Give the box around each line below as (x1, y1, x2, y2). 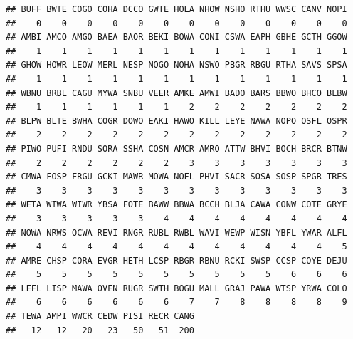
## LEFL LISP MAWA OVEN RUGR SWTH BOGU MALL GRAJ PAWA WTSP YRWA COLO (6, 283, 347, 293)
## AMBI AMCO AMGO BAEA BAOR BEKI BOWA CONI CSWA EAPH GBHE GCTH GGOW (6, 32, 347, 43)
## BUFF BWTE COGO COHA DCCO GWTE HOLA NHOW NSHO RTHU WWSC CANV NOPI (6, 4, 347, 14)
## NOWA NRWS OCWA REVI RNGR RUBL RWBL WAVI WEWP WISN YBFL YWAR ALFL (6, 227, 347, 238)
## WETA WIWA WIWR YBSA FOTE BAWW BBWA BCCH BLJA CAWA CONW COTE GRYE (6, 199, 347, 210)
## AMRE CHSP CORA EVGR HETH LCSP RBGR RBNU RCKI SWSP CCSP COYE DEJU (6, 255, 347, 266)
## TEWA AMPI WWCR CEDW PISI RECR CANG (6, 311, 194, 322)
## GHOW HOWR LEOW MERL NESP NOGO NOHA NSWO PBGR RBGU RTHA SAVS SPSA (6, 60, 347, 71)
